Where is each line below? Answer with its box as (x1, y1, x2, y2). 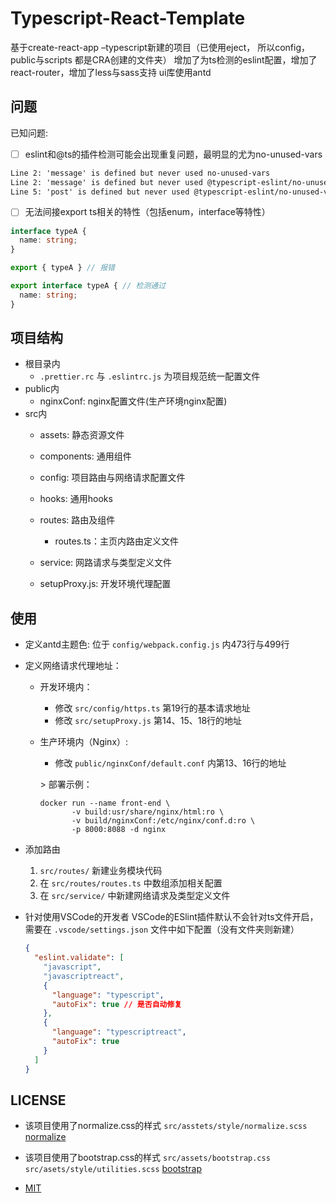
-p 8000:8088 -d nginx (71, 825, 167, 835)
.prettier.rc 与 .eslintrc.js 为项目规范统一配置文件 (39, 370, 261, 382)
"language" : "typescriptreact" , (51, 1027, 187, 1037)
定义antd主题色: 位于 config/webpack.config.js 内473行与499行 (24, 638, 290, 651)
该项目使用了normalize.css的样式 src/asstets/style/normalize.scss (24, 1120, 308, 1132)
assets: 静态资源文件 (39, 429, 125, 441)
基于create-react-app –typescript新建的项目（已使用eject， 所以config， (10, 41, 310, 53)
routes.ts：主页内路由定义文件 (54, 535, 179, 547)
